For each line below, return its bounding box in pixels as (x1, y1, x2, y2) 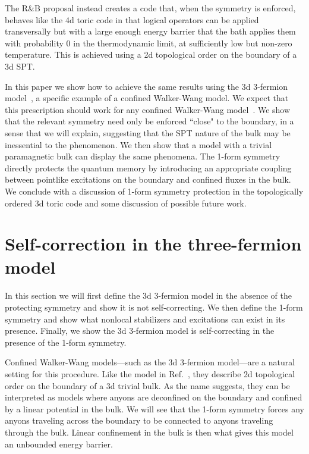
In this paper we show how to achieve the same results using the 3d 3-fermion (5, 80, 288, 92)
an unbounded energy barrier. (5, 437, 113, 450)
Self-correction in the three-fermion (5, 231, 302, 256)
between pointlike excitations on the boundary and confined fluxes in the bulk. (5, 173, 291, 186)
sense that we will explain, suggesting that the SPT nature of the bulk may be (5, 126, 291, 139)
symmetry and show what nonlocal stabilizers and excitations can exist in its (5, 312, 285, 325)
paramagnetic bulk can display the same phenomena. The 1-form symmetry (5, 150, 280, 162)
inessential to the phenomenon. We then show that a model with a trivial (5, 138, 272, 151)
